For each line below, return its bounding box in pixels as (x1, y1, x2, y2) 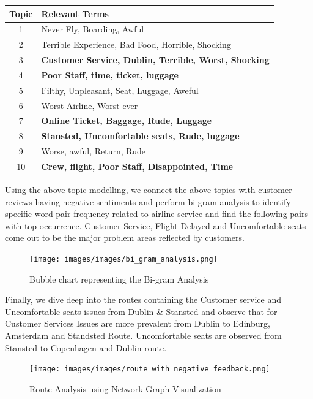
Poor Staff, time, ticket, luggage (41, 68, 179, 81)
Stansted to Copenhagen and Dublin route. (5, 341, 167, 354)
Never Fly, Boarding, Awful (41, 23, 144, 36)
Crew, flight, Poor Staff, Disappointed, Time (41, 159, 234, 172)
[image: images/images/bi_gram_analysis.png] (29, 255, 218, 264)
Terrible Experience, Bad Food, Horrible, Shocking (41, 38, 231, 51)
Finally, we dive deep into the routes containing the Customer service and (5, 293, 282, 306)
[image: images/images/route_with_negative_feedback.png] (29, 365, 270, 374)
